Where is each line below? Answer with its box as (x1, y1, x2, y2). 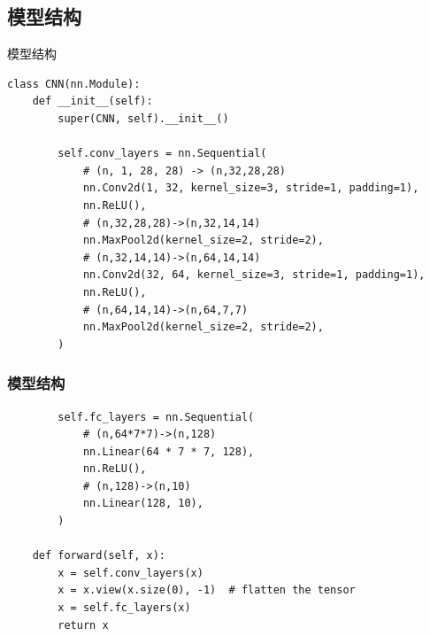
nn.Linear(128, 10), (82, 497, 203, 510)
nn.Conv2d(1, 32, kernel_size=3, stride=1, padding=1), (82, 182, 419, 195)
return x (58, 618, 109, 632)
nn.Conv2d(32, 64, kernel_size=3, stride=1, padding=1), (82, 268, 426, 282)
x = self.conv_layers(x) (58, 566, 203, 579)
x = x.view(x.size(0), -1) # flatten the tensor (58, 584, 356, 597)
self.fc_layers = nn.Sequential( (58, 410, 255, 423)
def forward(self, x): (32, 549, 165, 562)
